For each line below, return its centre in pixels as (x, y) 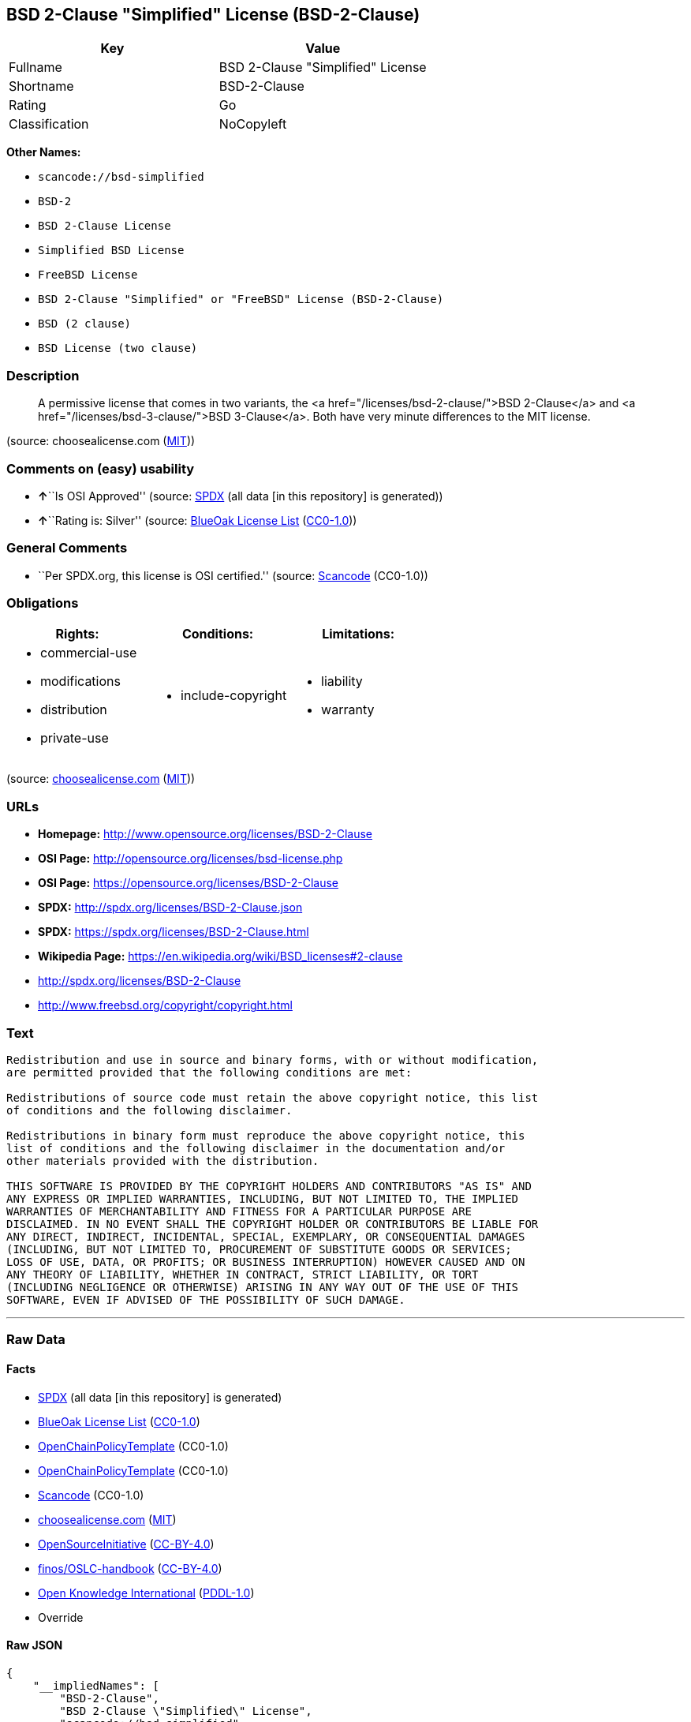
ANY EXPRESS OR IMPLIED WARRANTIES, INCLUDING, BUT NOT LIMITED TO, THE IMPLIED (263, 1198)
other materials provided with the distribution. (163, 1160)
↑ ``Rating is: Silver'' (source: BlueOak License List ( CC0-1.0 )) (198, 520)
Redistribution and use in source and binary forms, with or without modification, (273, 1059)
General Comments (67, 548)
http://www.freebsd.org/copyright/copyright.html (165, 1005)
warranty (348, 710)
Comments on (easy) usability (101, 468)
